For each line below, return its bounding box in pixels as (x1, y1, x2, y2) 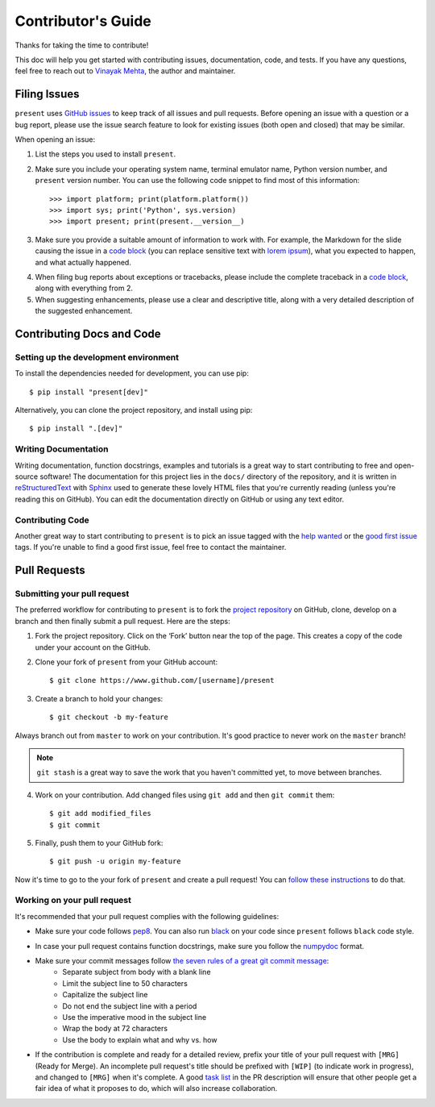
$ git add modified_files (49, 809, 152, 818)
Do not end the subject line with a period (62, 1001, 197, 1011)
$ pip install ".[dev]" (29, 424, 123, 433)
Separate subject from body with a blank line (62, 968, 211, 977)
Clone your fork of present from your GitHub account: (35, 657, 217, 667)
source (14, 472, 39, 481)
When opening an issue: (14, 135, 96, 144)
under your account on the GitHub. (35, 642, 151, 652)
